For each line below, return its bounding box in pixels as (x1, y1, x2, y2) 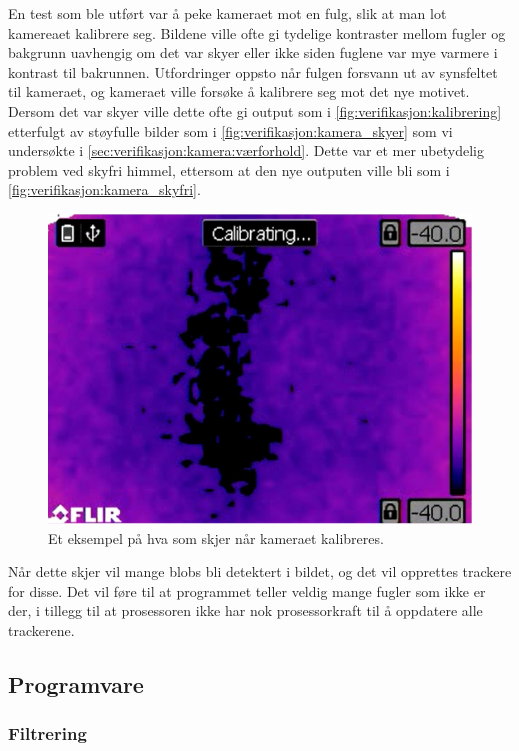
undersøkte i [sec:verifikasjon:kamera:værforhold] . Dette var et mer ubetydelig (8, 140, 484, 161)
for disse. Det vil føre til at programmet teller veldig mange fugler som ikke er (8, 580, 486, 601)
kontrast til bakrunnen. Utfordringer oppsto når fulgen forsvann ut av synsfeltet (8, 61, 498, 82)
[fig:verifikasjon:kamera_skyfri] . (8, 179, 201, 200)
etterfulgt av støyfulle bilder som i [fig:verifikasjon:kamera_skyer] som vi (8, 120, 453, 141)
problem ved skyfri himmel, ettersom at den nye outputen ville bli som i (8, 159, 450, 180)
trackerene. (8, 620, 75, 641)
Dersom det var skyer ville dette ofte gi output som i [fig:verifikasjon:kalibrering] (8, 100, 502, 121)
